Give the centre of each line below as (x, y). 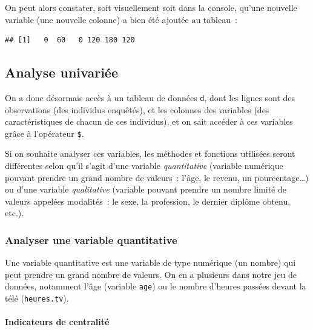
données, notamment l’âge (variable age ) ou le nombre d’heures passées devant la (156, 286)
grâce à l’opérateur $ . (44, 133)
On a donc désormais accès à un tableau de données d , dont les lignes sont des (150, 97)
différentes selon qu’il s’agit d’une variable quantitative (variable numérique (144, 166)
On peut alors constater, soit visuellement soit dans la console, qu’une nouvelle (151, 7)
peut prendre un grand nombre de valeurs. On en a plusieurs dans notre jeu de (151, 274)
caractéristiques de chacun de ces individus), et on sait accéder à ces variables (149, 121)
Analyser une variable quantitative (91, 239)
